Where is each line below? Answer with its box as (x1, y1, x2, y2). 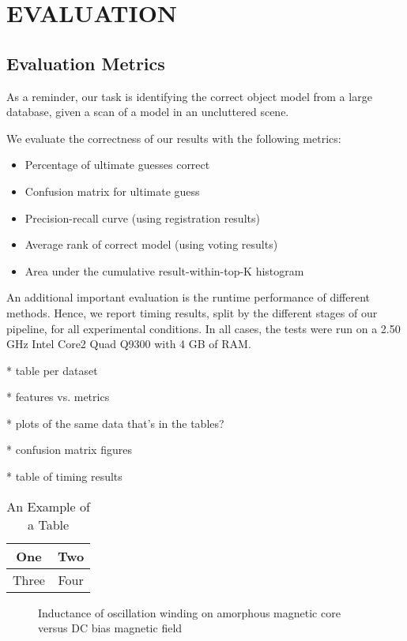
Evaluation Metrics (6, 51, 165, 75)
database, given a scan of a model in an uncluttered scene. (6, 103, 289, 120)
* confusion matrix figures (6, 441, 132, 458)
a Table (28, 515, 70, 534)
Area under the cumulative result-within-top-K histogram (24, 262, 304, 279)
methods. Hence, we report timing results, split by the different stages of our (6, 304, 378, 320)
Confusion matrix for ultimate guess (24, 182, 200, 199)
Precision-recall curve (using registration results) (24, 209, 260, 226)
